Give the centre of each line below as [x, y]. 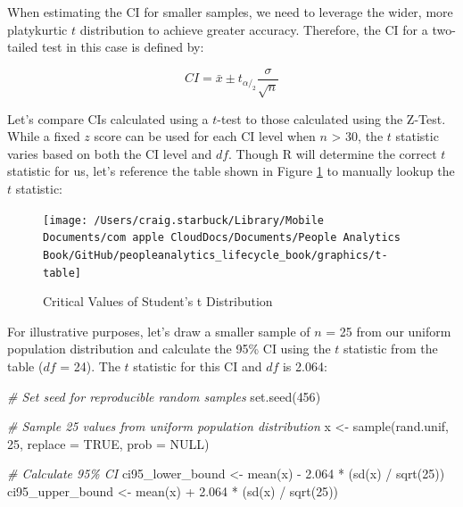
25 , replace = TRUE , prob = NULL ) [108, 443]
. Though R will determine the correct [333, 153]
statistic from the [391, 349]
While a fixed [44, 136]
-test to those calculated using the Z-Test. [331, 118]
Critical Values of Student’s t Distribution [158, 301]
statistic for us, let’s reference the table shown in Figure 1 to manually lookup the [231, 171]
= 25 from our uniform [389, 331]
